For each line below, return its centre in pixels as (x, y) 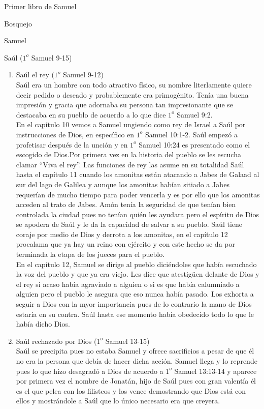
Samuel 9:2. (195, 114)
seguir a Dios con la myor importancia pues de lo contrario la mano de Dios (134, 304)
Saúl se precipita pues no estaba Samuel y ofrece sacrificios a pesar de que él (135, 351)
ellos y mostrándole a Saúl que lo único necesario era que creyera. (118, 401)
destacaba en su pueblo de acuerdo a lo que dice (91, 114)
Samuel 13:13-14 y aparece (216, 371)
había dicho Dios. (43, 324)
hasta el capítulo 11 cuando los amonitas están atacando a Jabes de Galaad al (138, 174)
